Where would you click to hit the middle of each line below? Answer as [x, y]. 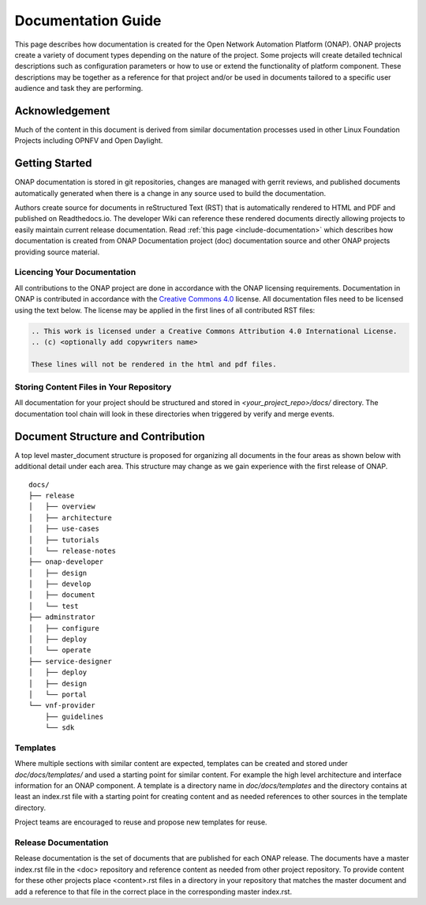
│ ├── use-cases [64, 529]
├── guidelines [74, 716]
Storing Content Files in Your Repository [93, 387]
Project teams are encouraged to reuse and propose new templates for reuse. [141, 822]
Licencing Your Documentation [75, 272]
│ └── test [54, 606]
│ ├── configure [64, 628]
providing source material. [57, 252]
